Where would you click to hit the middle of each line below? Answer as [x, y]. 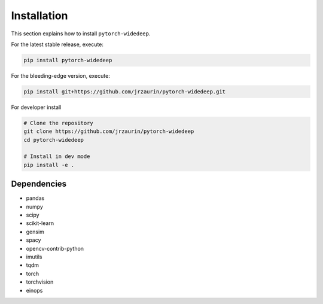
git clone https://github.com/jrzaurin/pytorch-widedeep [109, 131]
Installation [39, 16]
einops [34, 290]
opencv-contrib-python [55, 248]
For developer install [36, 107]
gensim [35, 232]
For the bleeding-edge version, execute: [60, 75]
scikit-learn [40, 223]
